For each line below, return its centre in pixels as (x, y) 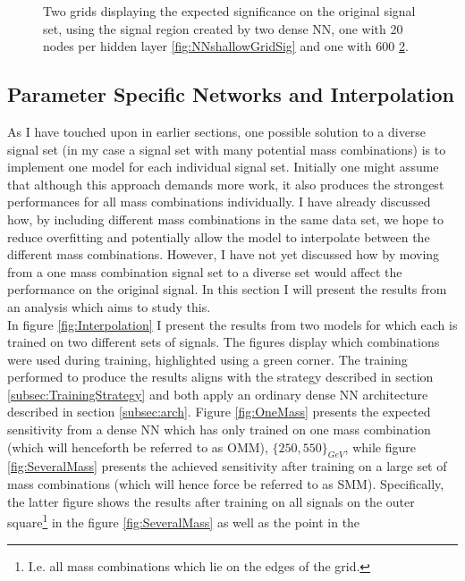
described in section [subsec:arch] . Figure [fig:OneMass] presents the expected (219, 412)
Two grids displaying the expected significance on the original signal (229, 11)
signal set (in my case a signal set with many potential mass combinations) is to (227, 149)
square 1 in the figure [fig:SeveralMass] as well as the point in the (184, 521)
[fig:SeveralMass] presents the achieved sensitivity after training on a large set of (227, 466)
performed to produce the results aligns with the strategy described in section (220, 377)
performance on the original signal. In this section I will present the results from (227, 289)
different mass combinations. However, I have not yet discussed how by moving (224, 254)
